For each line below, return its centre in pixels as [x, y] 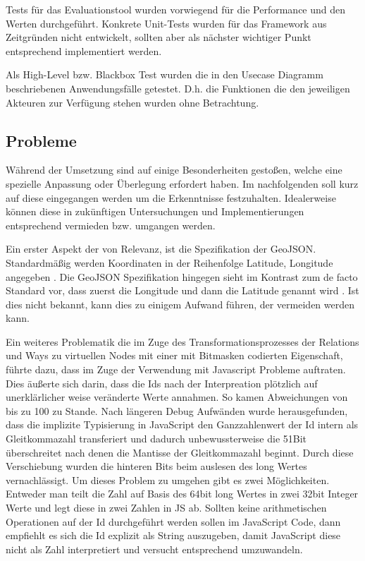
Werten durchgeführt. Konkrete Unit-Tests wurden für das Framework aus [166, 23]
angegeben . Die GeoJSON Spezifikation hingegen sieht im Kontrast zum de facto [182, 276]
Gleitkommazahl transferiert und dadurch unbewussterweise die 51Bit [156, 439]
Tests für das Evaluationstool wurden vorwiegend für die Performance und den [176, 9]
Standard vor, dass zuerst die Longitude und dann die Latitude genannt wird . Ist [182, 290]
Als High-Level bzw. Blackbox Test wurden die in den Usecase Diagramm [165, 74]
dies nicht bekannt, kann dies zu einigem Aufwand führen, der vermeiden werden [180, 304]
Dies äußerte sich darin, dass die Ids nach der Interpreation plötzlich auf [162, 383]
